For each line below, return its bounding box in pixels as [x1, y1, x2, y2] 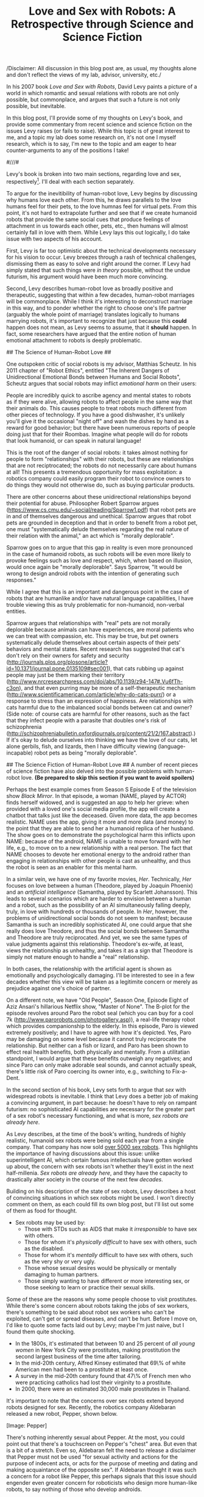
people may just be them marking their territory [6, 671, 125, 678]
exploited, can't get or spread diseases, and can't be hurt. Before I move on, [6, 1314, 198, 1322]
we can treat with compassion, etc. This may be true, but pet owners [6, 632, 179, 639]
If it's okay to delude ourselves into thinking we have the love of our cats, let [6, 736, 198, 743]
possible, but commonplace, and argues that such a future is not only [6, 96, 181, 103]
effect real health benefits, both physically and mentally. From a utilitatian [6, 1048, 190, 1056]
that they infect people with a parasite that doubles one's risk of [6, 716, 167, 724]
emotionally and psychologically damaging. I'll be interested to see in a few [6, 971, 195, 979]
